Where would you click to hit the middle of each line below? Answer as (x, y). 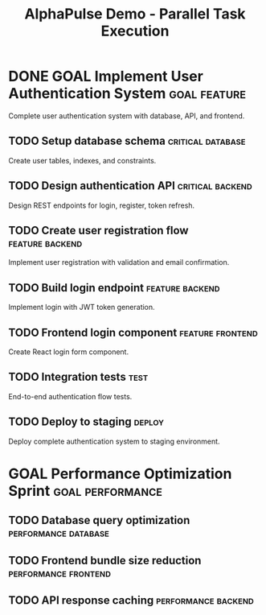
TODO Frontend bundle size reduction (105, 560)
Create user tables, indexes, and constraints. (82, 160)
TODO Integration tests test (78, 377)
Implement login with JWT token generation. (82, 307)
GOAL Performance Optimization (120, 474)
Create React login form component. (69, 352)
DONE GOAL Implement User (106, 76)
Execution (135, 31)
